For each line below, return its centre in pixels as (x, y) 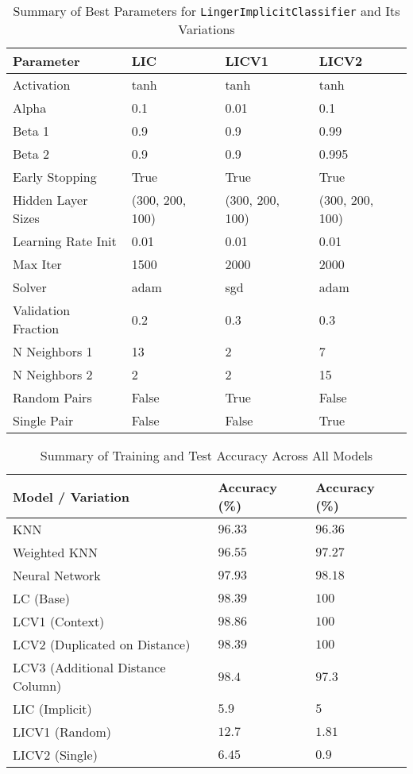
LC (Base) (42, 598)
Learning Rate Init (65, 241)
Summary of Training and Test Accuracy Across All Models (206, 455)
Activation (42, 85)
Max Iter (37, 264)
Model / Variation (71, 496)
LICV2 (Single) (55, 755)
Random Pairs (52, 397)
